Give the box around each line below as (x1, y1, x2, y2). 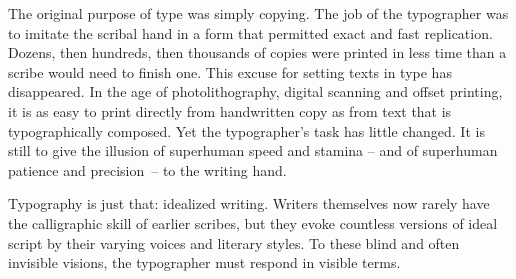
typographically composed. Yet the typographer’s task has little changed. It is (8, 120, 485, 141)
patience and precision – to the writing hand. (8, 159, 287, 180)
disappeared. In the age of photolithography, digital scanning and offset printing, (8, 81, 503, 102)
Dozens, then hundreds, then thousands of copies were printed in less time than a (8, 42, 507, 63)
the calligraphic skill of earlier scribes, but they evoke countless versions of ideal (8, 212, 498, 233)
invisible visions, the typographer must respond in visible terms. (8, 252, 401, 273)
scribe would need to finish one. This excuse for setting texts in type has (8, 61, 452, 82)
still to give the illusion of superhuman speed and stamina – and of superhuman (8, 140, 498, 161)
